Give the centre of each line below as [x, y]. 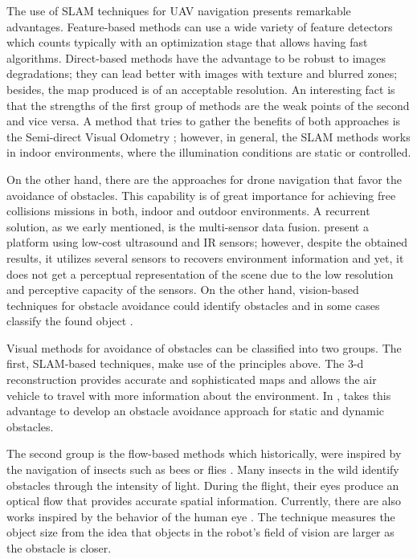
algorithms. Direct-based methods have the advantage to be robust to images [196, 57]
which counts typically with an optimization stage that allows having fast [187, 42]
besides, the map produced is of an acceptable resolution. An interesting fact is [201, 89]
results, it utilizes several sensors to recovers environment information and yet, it [205, 257]
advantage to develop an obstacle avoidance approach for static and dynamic [196, 411]
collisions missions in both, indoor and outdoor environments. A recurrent [188, 211]
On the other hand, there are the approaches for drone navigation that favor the [204, 179]
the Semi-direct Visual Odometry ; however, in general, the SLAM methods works [208, 136]
